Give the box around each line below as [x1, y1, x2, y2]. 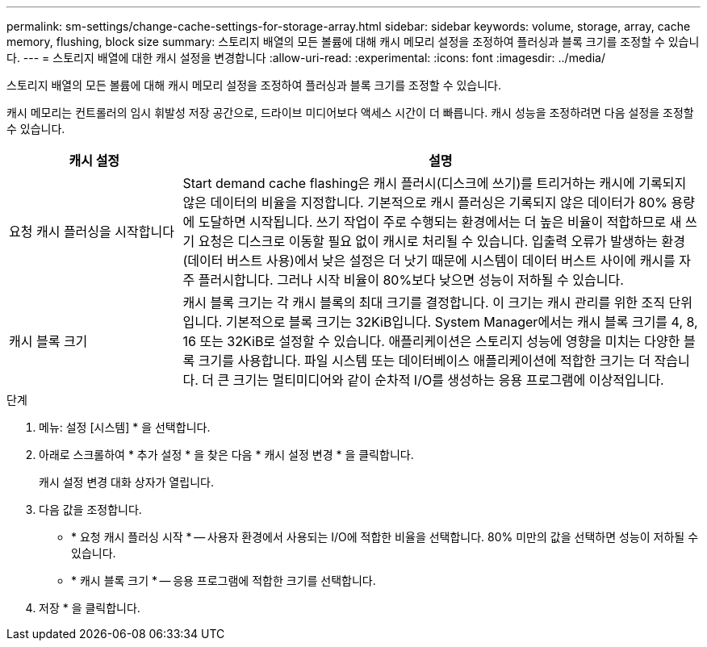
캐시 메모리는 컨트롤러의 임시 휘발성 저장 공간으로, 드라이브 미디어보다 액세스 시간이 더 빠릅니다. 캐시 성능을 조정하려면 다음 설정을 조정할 [6, 106, 694, 119]
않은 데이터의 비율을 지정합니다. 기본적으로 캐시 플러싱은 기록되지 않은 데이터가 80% [182, 194, 668, 211]
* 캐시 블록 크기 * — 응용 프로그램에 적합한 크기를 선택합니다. [71, 574, 376, 587]
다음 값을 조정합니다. [39, 503, 142, 516]
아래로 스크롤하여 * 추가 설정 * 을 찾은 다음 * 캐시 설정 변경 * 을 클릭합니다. [39, 448, 414, 461]
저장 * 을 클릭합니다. [39, 601, 140, 615]
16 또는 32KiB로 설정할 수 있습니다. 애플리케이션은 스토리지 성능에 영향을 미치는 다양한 [182, 333, 680, 349]
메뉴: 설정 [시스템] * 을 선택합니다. [39, 420, 211, 434]
